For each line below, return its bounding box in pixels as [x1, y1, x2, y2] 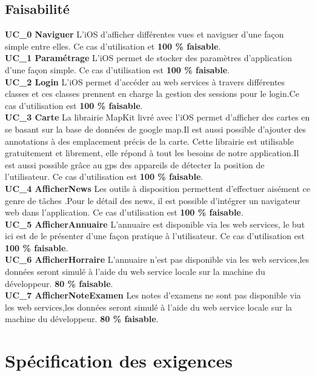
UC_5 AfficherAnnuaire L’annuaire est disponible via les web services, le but [5, 217, 305, 230]
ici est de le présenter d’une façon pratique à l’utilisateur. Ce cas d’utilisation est [5, 229, 305, 242]
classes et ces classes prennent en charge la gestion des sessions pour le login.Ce [5, 87, 299, 100]
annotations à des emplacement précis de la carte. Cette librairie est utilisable [5, 134, 294, 147]
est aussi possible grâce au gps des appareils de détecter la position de [5, 158, 265, 171]
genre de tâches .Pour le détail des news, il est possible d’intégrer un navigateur [5, 194, 300, 206]
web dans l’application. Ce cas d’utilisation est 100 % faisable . [5, 206, 244, 219]
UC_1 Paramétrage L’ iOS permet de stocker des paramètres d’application [5, 51, 293, 64]
